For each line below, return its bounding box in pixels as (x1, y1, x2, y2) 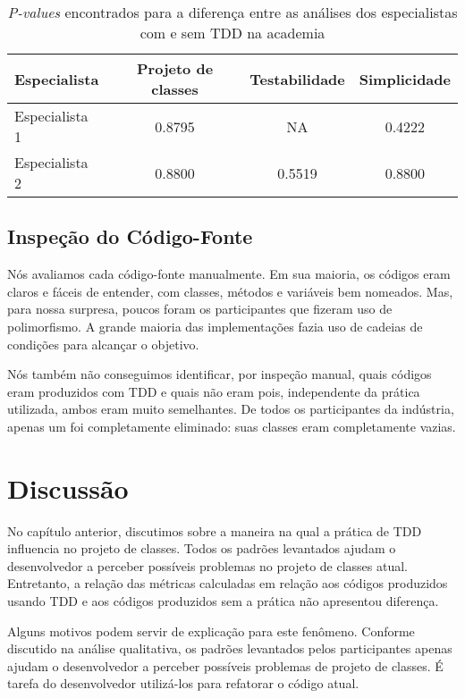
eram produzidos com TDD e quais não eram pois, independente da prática (7, 382, 420, 400)
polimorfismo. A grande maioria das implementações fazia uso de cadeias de (7, 316, 423, 335)
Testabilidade (249, 68, 345, 89)
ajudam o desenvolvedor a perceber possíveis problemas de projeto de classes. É (7, 656, 444, 675)
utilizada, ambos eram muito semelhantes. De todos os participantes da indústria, (7, 399, 454, 418)
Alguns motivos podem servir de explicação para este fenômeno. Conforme (7, 621, 415, 640)
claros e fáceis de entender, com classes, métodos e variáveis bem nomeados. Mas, (7, 282, 453, 300)
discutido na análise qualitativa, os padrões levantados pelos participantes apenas (7, 639, 452, 658)
